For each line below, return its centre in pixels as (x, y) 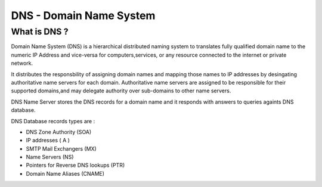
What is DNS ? (40, 32)
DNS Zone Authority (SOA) (59, 132)
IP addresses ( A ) (48, 141)
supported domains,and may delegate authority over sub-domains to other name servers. (121, 91)
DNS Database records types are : (53, 121)
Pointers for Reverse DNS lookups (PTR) (75, 165)
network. (22, 63)
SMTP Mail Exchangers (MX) (61, 148)
